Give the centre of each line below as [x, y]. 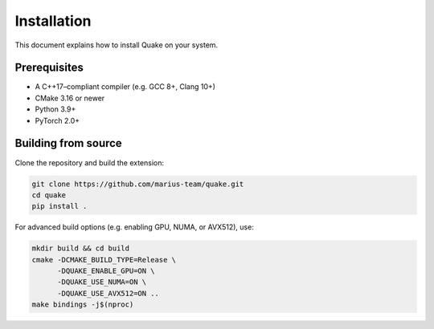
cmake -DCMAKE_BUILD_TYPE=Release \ [104, 260]
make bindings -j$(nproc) [83, 305]
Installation [53, 21]
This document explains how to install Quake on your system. [117, 45]
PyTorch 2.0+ [57, 120]
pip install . [59, 206]
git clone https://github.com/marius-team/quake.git [138, 184]
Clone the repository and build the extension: [90, 162]
